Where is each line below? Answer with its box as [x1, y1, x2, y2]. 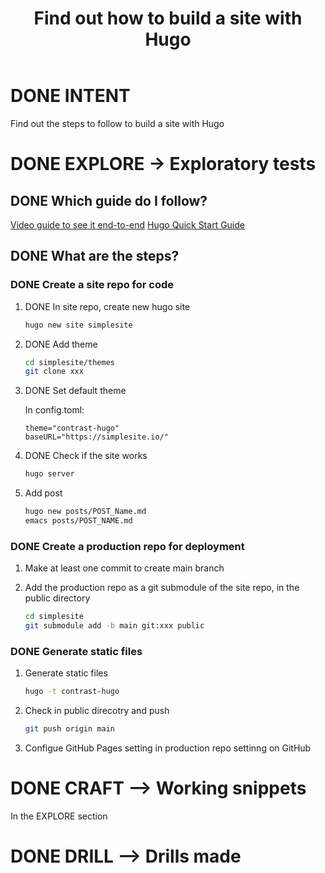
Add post [24, 487, 63, 499]
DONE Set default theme [24, 385, 127, 397]
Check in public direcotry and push [24, 705, 170, 717]
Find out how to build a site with [33, 7, 303, 30]
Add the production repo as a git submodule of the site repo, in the [24, 582, 300, 594]
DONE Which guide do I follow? [10, 192, 208, 209]
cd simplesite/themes [24, 357, 115, 367]
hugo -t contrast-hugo [24, 687, 120, 697]
